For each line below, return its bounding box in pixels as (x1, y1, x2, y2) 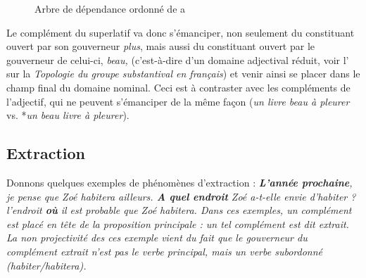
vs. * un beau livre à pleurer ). (6, 108, 130, 122)
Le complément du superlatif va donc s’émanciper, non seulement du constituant (6, 25, 355, 39)
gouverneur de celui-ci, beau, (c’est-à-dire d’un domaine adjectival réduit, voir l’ (6, 52, 349, 67)
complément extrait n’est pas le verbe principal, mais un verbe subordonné (6, 244, 322, 258)
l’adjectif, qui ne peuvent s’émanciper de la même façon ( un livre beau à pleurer (6, 94, 350, 108)
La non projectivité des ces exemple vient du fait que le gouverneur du (6, 230, 308, 245)
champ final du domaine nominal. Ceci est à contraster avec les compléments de (6, 80, 351, 94)
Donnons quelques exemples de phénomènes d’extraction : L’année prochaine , (6, 175, 353, 189)
